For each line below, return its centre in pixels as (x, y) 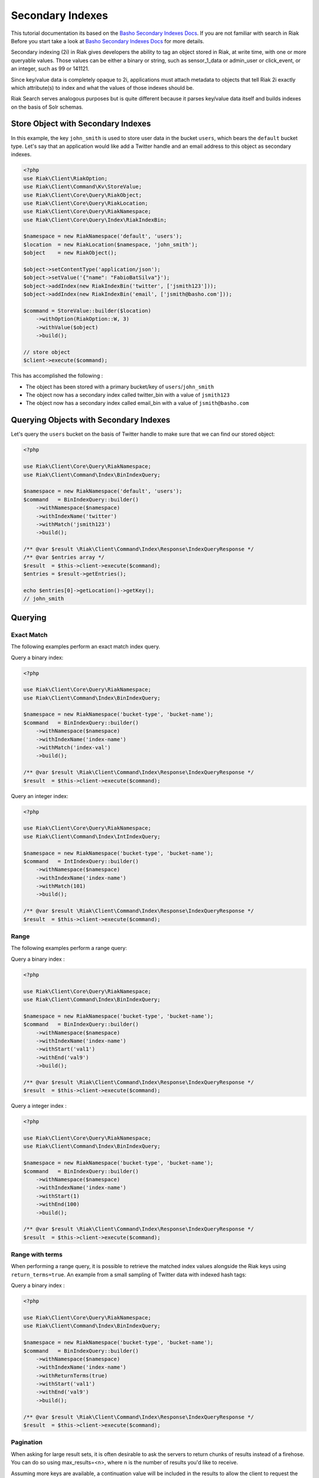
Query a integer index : (39, 1106)
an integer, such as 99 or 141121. (50, 69)
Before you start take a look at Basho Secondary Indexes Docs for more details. (108, 41)
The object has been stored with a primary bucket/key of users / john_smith (120, 387)
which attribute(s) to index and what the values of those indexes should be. (102, 87)
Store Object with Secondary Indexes (81, 124)
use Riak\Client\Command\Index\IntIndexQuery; (92, 836)
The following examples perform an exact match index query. (86, 647)
